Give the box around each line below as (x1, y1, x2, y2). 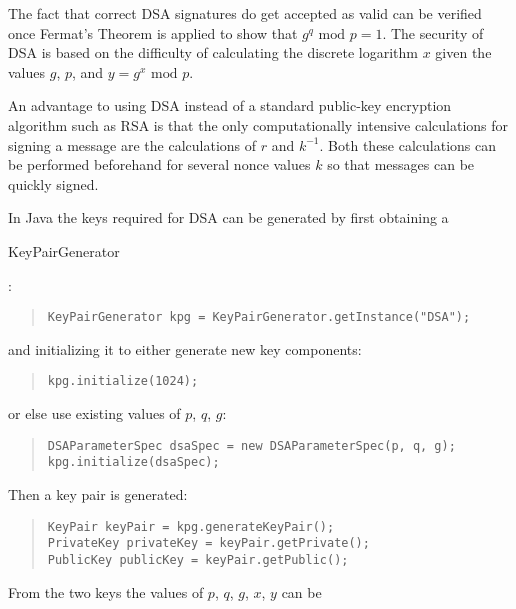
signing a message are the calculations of (8, 134, 257, 155)
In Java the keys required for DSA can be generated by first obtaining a (8, 207, 449, 228)
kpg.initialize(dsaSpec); (47, 455, 220, 470)
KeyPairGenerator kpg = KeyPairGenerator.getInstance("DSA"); (47, 310, 471, 325)
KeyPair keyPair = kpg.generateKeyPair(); (47, 519, 335, 534)
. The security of (382, 22, 484, 43)
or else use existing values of (8, 403, 181, 424)
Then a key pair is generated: (8, 483, 188, 504)
